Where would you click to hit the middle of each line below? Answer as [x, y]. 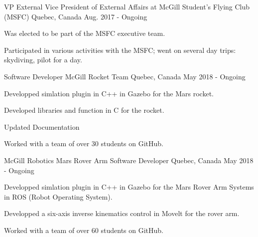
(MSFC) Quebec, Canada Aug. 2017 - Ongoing [76, 16]
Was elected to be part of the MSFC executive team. [85, 33]
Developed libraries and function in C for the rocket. [84, 110]
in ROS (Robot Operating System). [58, 196]
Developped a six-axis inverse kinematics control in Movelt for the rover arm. [122, 213]
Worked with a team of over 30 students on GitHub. [84, 143]
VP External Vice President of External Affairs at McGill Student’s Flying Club [127, 6]
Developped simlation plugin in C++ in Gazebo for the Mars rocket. [109, 93]
